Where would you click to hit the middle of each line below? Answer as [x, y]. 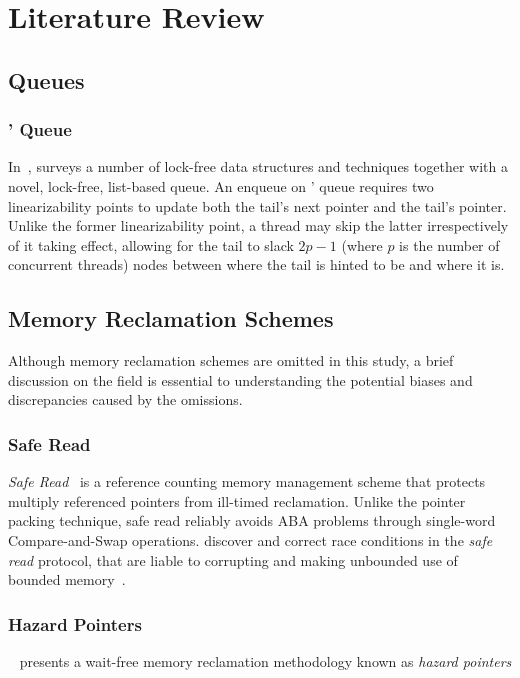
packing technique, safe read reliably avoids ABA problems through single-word [252, 520]
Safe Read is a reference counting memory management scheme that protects [247, 481]
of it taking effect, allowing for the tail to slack [151, 244]
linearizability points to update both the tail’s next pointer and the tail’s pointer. [257, 205]
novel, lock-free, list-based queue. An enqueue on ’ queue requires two [221, 185]
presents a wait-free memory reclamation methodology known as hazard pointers [265, 660]
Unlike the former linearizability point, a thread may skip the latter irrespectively [258, 225]
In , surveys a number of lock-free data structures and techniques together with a [258, 166]
